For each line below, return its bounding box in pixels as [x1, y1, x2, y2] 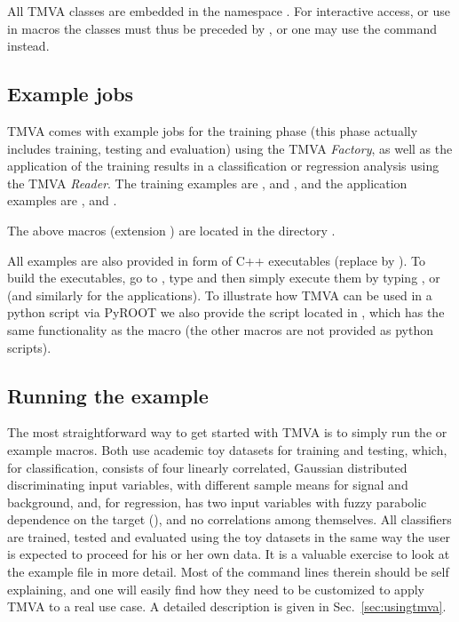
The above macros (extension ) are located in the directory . [7, 220, 336, 239]
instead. [7, 36, 50, 55]
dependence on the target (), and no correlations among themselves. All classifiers [7, 510, 452, 529]
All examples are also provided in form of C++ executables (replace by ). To [7, 251, 425, 269]
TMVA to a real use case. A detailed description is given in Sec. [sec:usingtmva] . [7, 597, 447, 616]
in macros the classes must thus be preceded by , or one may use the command [7, 19, 437, 37]
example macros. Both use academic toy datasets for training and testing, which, [7, 440, 447, 459]
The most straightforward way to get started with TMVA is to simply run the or [7, 423, 447, 442]
